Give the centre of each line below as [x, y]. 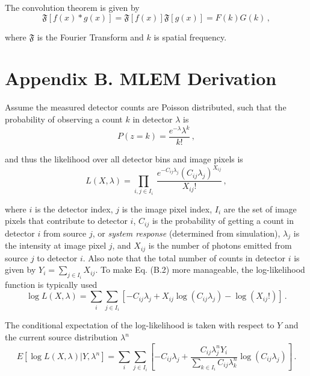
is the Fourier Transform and [90, 37]
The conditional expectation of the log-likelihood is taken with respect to [140, 325]
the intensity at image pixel [56, 245]
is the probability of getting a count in [223, 221]
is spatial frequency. [190, 37]
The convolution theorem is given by [72, 7]
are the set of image [260, 209]
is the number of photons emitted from [220, 245]
